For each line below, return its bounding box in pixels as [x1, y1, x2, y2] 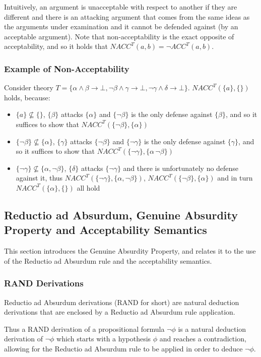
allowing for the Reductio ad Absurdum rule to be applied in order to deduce [4, 343, 243, 353]
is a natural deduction [178, 323, 246, 334]
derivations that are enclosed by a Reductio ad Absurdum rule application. [4, 307, 235, 317]
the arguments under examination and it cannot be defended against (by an [4, 21, 238, 32]
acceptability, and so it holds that [4, 41, 108, 51]
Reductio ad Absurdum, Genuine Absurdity [4, 207, 238, 222]
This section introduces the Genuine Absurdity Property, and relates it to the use [4, 246, 256, 256]
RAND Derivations [4, 277, 84, 289]
